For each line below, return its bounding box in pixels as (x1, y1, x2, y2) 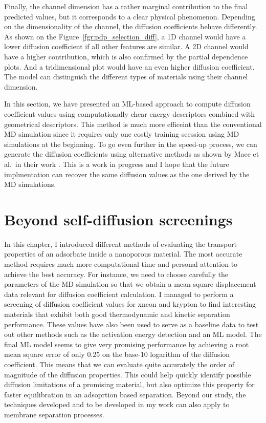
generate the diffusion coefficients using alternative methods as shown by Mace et (4, 149, 259, 159)
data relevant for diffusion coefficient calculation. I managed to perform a (4, 288, 234, 299)
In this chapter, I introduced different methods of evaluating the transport (4, 238, 237, 249)
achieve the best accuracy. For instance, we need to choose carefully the (4, 268, 228, 279)
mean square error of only (4, 349, 85, 359)
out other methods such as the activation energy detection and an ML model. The (4, 329, 262, 340)
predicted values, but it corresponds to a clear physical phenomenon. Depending (4, 11, 255, 22)
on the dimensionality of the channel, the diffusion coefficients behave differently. (4, 21, 257, 32)
